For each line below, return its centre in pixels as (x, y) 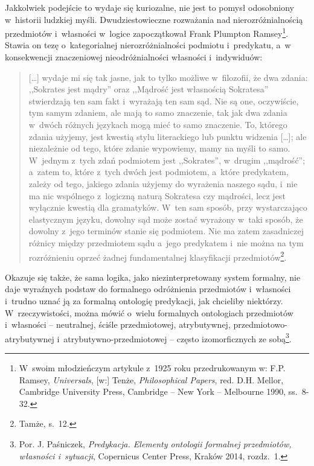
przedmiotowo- (260, 324)
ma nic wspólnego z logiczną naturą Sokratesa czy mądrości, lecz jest (157, 195)
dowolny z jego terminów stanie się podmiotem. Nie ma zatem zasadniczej (166, 231)
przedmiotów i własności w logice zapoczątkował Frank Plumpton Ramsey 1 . (147, 32)
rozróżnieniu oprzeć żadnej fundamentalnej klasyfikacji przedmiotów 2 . (158, 256)
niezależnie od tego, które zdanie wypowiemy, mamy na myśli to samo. (159, 148)
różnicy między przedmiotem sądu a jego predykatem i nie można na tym (166, 242)
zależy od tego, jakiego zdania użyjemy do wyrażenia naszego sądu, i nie (163, 183)
